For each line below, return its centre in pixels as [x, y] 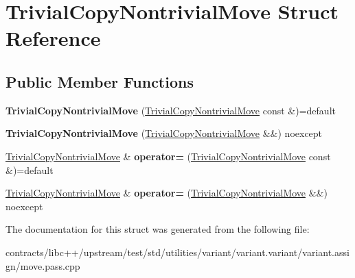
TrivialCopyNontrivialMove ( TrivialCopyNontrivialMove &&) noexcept [164, 133]
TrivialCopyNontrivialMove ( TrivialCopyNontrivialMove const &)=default [171, 110]
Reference [53, 38]
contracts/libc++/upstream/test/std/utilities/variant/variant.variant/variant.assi [177, 252]
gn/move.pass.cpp [43, 265]
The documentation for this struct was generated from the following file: [158, 229]
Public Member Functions [100, 81]
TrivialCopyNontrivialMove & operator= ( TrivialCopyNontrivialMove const [168, 156]
